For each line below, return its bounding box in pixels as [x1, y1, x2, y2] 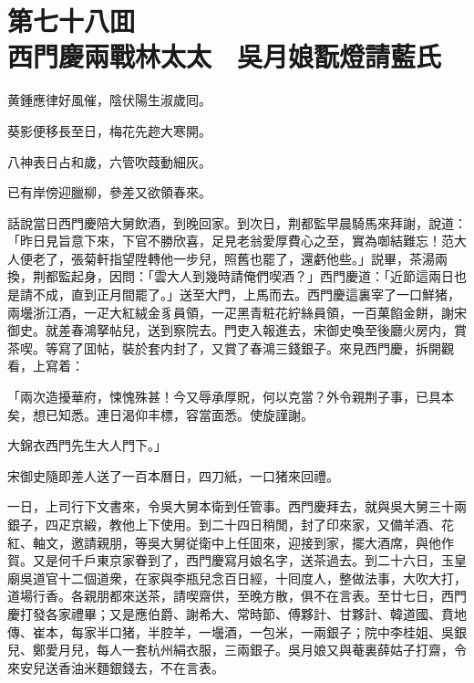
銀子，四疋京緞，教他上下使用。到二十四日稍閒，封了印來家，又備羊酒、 [7, 515, 441, 533]
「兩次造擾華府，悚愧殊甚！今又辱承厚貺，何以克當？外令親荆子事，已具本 [7, 387, 454, 406]
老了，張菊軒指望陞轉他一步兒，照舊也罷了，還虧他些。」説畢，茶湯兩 [32, 248, 448, 268]
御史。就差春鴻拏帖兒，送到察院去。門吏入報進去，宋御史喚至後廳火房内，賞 [7, 320, 467, 340]
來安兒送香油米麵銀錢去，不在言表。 [7, 657, 224, 677]
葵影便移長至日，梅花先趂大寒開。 [7, 121, 211, 140]
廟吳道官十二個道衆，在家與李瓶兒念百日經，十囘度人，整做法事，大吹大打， [7, 568, 467, 587]
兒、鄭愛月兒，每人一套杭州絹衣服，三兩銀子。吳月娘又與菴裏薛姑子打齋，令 [7, 640, 467, 659]
